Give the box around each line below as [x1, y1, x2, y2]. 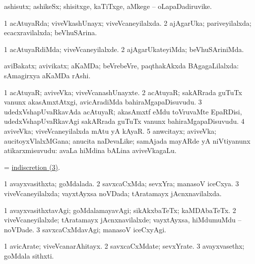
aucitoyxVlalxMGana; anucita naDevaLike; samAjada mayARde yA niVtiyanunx [4, 135, 251, 146]
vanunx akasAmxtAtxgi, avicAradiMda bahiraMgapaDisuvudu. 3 [4, 97, 202, 107]
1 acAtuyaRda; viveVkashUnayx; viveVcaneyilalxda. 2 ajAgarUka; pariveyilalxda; [4, 17, 252, 28]
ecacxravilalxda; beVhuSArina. [4, 27, 97, 38]
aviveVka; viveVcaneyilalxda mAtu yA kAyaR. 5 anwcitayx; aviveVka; [4, 125, 216, 136]
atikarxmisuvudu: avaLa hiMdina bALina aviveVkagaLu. [4, 145, 177, 156]
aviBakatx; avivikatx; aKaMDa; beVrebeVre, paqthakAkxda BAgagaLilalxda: [4, 60, 239, 71]
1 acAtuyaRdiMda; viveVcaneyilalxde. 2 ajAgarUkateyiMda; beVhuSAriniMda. [4, 44, 244, 54]
